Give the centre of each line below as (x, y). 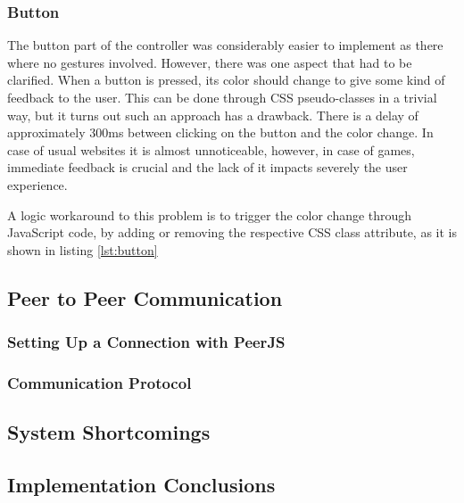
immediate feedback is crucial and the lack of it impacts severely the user (207, 167)
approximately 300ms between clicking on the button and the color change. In (220, 132)
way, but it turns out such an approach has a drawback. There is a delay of (213, 115)
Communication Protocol (99, 382)
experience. (37, 184)
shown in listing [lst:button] (83, 249)
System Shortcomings (109, 432)
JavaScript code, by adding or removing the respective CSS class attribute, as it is (232, 232)
